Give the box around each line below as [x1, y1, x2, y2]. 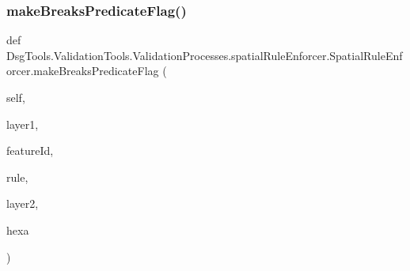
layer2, [6, 195, 39, 212]
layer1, [6, 115, 39, 132]
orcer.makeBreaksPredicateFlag [6, 62, 159, 79]
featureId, [6, 142, 54, 159]
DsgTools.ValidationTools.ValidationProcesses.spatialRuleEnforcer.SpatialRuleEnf [6, 47, 403, 63]
